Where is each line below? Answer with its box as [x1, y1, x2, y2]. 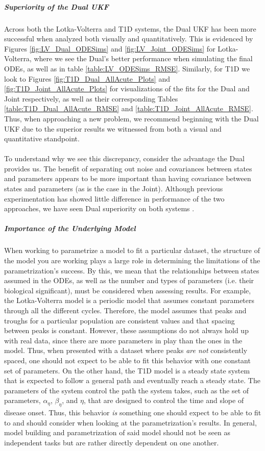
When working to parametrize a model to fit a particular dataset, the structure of [4, 245, 260, 256]
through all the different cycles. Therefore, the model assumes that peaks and [4, 305, 247, 315]
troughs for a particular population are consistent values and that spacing [4, 315, 235, 325]
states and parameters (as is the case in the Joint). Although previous [4, 183, 223, 194]
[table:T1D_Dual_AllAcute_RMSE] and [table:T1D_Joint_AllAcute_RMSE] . [4, 103, 253, 114]
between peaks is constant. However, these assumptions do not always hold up [4, 325, 249, 336]
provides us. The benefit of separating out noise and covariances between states [4, 163, 252, 173]
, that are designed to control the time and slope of [83, 395, 244, 406]
